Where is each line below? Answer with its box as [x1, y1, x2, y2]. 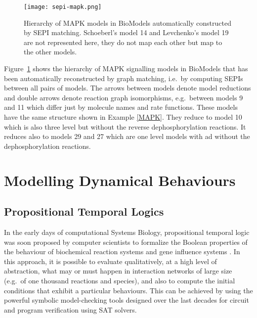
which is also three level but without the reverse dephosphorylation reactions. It [4, 121, 246, 132]
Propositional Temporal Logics [4, 204, 164, 219]
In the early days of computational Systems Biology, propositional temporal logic [4, 227, 250, 237]
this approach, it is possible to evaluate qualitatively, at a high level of [4, 256, 217, 266]
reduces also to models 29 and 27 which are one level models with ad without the [4, 131, 250, 141]
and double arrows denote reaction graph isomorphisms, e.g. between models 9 [4, 92, 243, 102]
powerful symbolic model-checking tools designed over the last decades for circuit [4, 295, 249, 305]
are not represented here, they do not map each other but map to [24, 37, 222, 47]
